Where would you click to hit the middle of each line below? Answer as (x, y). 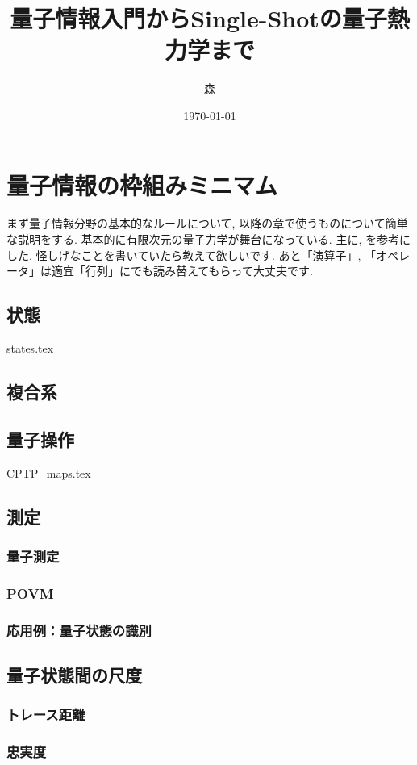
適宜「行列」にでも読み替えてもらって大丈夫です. (182, 271)
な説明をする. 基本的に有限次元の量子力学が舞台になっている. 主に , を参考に (208, 239)
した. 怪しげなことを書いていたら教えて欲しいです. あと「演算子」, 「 (192, 255)
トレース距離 (46, 715)
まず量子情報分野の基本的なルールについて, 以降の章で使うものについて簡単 (207, 223)
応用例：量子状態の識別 (79, 630)
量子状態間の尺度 (74, 674)
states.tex (30, 348)
